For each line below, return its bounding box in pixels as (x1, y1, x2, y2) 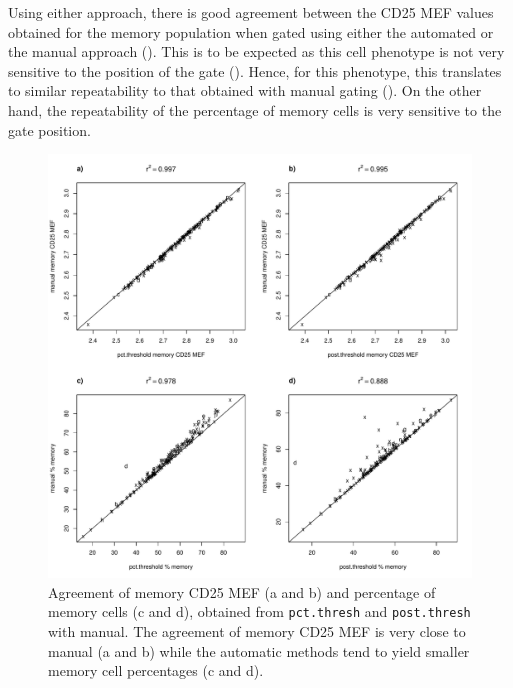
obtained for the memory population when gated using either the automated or (8, 21, 494, 42)
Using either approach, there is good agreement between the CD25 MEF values (8, 2, 494, 22)
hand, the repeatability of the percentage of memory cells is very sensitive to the (8, 99, 502, 120)
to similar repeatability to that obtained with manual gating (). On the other (8, 80, 482, 101)
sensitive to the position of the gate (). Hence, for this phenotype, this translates (8, 60, 502, 81)
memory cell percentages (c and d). (48, 660, 264, 681)
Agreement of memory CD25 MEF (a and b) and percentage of (48, 581, 436, 602)
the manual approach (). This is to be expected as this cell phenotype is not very (8, 41, 505, 62)
